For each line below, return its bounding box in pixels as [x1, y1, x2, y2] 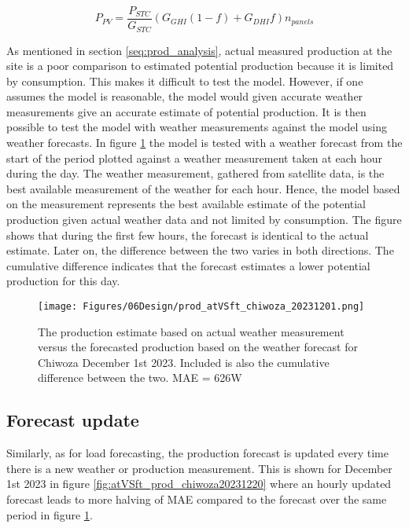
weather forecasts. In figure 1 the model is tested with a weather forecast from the [6, 134, 403, 151]
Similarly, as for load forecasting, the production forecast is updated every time [6, 445, 389, 461]
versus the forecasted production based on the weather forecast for [38, 339, 358, 355]
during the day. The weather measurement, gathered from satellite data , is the [6, 165, 385, 181]
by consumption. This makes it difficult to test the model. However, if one [6, 72, 363, 89]
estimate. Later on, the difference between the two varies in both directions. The [6, 242, 394, 258]
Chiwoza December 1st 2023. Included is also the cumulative [38, 354, 330, 370]
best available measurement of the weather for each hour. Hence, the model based [6, 180, 400, 196]
